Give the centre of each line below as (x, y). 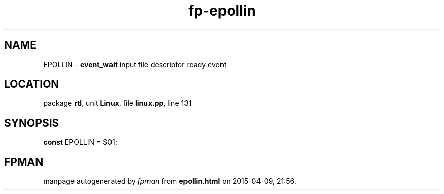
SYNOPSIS (32, 123)
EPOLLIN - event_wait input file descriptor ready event (135, 64)
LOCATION (32, 84)
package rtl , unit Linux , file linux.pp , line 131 (117, 103)
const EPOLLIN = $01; (80, 142)
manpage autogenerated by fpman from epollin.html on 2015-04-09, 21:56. (170, 181)
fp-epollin (222, 11)
